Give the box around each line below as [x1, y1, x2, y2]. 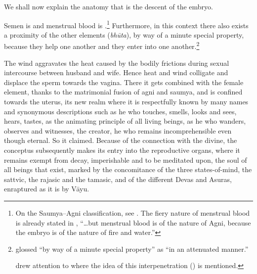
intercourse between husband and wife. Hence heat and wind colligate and [4, 67, 228, 78]
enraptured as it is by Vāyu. [4, 183, 89, 194]
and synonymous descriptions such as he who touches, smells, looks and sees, [4, 106, 237, 116]
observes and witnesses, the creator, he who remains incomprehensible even [4, 125, 232, 136]
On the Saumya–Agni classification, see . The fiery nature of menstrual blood [15, 208, 250, 218]
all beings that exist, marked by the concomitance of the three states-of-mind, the [4, 164, 252, 175]
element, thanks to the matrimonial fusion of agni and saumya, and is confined [4, 87, 243, 97]
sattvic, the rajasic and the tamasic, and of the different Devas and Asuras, [4, 174, 232, 184]
